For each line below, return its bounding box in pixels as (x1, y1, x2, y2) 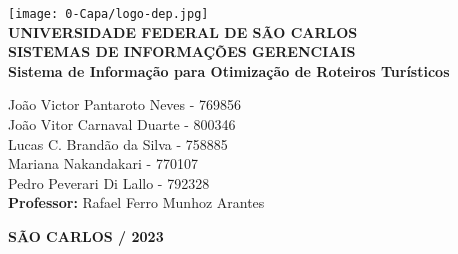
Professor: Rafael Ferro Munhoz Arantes (8, 192, 265, 213)
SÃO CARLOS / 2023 (8, 226, 164, 246)
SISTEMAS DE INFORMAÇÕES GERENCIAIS (8, 41, 356, 62)
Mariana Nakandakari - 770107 (8, 153, 198, 174)
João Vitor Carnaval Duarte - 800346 (8, 114, 236, 135)
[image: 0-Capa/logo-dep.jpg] (8, 7, 209, 21)
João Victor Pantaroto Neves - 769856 (8, 94, 242, 115)
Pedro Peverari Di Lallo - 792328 (8, 172, 210, 193)
